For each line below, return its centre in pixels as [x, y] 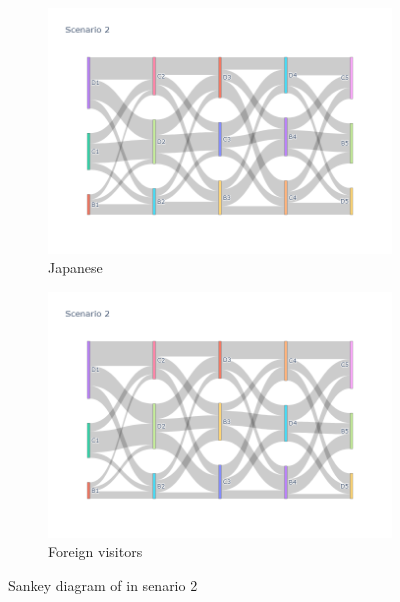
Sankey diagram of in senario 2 [103, 584]
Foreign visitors [95, 551]
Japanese [75, 267]
